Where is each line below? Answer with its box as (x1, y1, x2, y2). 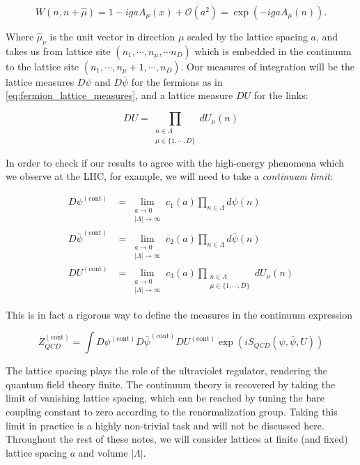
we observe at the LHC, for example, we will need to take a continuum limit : (6, 169, 333, 183)
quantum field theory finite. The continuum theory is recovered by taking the (6, 376, 336, 391)
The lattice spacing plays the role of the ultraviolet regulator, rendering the (6, 363, 328, 378)
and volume (78, 445, 128, 459)
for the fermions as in (131, 74, 223, 89)
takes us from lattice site (6, 43, 111, 58)
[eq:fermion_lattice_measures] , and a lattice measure (6, 88, 233, 102)
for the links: (253, 88, 308, 102)
